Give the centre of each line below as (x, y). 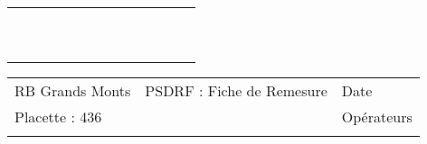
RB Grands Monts (73, 90)
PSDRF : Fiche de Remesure (236, 90)
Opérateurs (377, 117)
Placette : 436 (58, 117)
